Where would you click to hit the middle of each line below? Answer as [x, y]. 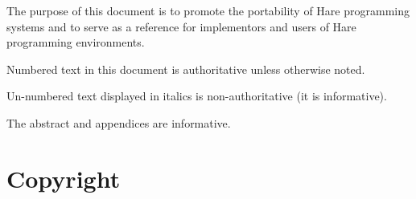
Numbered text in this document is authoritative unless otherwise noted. [186, 69]
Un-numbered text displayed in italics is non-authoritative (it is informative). [197, 96]
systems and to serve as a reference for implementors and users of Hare [181, 26]
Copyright [64, 178]
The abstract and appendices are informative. [119, 122]
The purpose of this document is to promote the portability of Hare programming [208, 10]
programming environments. [76, 42]
